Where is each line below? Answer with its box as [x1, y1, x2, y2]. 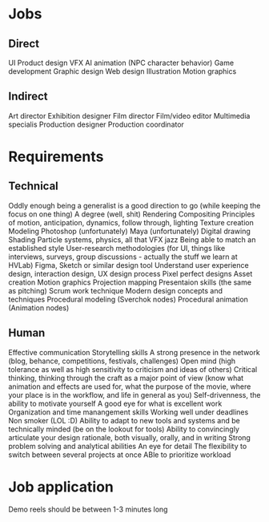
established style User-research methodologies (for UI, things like [8, 243, 226, 253]
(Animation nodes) [8, 302, 70, 313]
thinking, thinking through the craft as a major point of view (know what [8, 373, 244, 382]
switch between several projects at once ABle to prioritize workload [8, 450, 231, 459]
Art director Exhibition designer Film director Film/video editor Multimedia [8, 111, 251, 120]
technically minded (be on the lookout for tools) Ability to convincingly [8, 424, 240, 434]
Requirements [8, 148, 104, 165]
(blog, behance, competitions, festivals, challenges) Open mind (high [8, 356, 236, 366]
